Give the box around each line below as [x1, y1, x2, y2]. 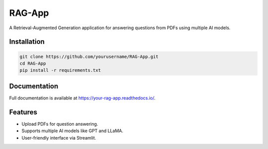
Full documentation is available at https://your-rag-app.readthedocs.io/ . [9, 95, 156, 101]
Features [9, 108, 37, 116]
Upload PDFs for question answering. [21, 121, 98, 127]
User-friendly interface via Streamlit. [21, 135, 96, 141]
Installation [9, 38, 45, 46]
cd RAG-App [19, 60, 46, 66]
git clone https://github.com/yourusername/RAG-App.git [19, 53, 159, 59]
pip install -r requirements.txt [19, 67, 101, 73]
